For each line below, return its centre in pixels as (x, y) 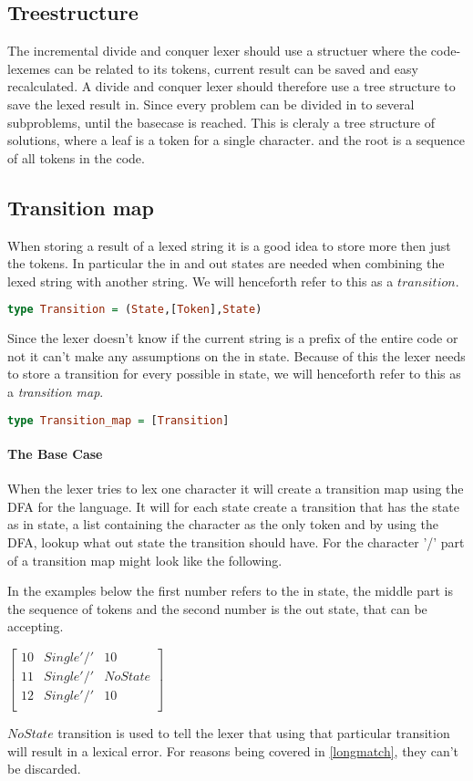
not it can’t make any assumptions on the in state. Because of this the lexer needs (236, 355)
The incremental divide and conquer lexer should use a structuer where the (217, 51)
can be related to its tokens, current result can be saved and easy (236, 68)
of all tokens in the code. (76, 157)
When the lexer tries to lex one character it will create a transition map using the (236, 489)
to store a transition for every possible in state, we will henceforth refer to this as (234, 374)
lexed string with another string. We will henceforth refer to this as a (201, 281)
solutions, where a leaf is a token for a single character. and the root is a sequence (236, 140)
